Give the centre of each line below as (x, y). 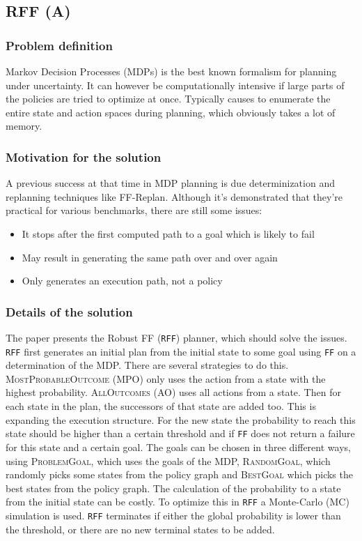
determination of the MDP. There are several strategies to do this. (147, 365)
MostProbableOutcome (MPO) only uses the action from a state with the (166, 378)
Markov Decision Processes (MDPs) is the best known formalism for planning (171, 71)
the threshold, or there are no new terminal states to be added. (140, 529)
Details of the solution (69, 311)
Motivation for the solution (84, 157)
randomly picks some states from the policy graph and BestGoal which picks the (179, 474)
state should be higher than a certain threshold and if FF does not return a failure (180, 433)
